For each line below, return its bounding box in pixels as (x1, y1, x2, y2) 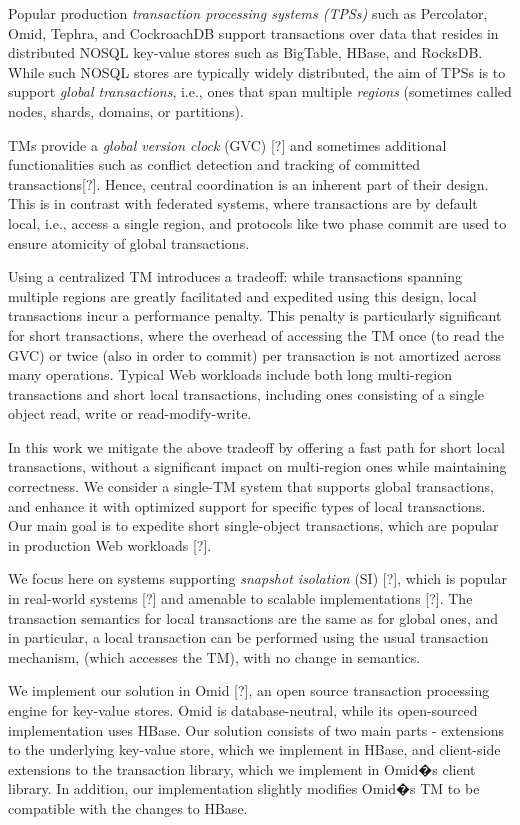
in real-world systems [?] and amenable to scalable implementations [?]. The (8, 588, 473, 609)
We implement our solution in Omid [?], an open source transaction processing (8, 680, 490, 701)
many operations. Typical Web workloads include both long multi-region (8, 364, 453, 385)
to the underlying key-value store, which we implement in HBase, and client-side (8, 739, 501, 760)
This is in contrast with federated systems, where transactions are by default (8, 193, 478, 214)
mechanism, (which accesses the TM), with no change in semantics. (8, 646, 421, 667)
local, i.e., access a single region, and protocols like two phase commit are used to (8, 212, 507, 233)
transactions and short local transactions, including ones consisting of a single (8, 383, 485, 404)
